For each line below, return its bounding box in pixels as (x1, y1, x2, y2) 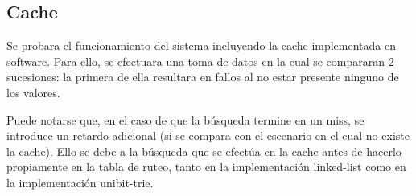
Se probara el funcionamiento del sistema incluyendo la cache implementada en (6, 37, 396, 54)
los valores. (6, 84, 60, 100)
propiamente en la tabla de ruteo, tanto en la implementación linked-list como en (6, 158, 406, 175)
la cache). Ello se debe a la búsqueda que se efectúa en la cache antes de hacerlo (6, 142, 402, 159)
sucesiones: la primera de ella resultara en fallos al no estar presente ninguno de (6, 68, 399, 85)
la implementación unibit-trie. (6, 174, 154, 190)
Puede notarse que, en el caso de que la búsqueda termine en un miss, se (6, 111, 365, 128)
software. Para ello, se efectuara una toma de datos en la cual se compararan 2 (6, 52, 394, 69)
